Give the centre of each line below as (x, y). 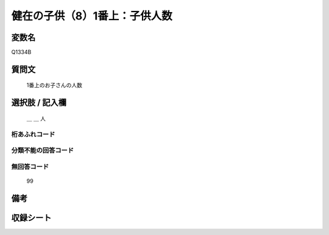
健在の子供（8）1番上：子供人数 (92, 16)
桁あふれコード (33, 134)
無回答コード (30, 166)
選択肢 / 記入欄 (39, 103)
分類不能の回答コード (43, 150)
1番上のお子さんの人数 (54, 85)
